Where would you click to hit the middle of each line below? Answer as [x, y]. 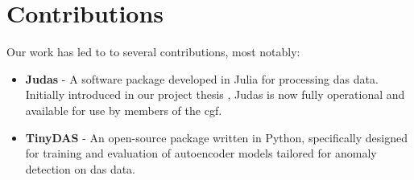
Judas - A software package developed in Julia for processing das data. [202, 78]
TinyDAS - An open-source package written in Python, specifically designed [216, 137]
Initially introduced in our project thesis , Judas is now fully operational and [215, 94]
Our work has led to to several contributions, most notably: [153, 52]
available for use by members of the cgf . [124, 110]
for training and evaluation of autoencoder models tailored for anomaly [201, 153]
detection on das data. [81, 168]
